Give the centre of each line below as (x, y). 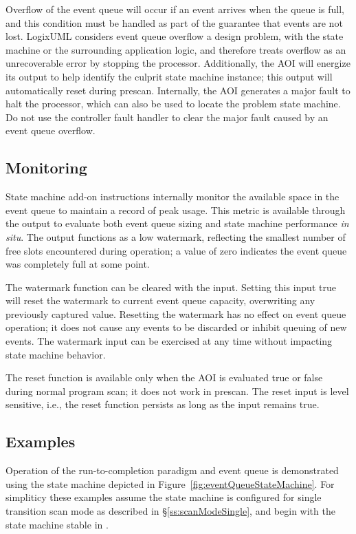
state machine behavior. (56, 354)
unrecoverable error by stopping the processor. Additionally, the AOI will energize (178, 63)
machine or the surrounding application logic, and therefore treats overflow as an (176, 49)
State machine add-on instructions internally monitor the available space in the (173, 196)
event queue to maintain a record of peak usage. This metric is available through (176, 210)
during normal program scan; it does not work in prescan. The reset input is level (177, 391)
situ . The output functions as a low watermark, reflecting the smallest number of (176, 236)
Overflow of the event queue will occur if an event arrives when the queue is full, (175, 9)
